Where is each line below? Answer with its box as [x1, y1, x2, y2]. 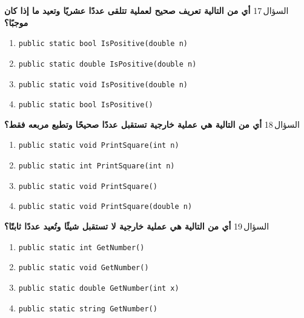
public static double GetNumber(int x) [18, 283, 179, 293]
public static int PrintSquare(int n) [18, 162, 175, 171]
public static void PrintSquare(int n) [18, 141, 179, 150]
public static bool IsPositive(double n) [18, 39, 188, 48]
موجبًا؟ [4, 16, 28, 28]
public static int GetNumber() [18, 243, 145, 252]
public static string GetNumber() [18, 304, 157, 313]
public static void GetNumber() [18, 263, 149, 273]
